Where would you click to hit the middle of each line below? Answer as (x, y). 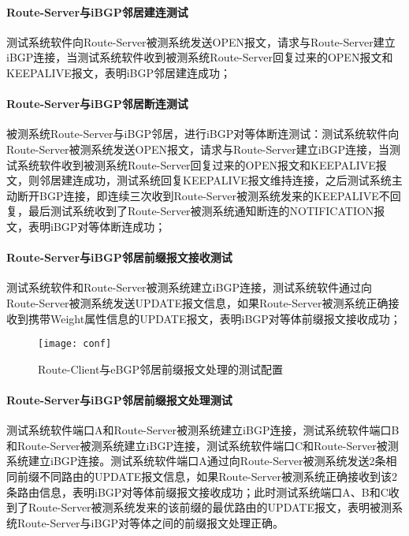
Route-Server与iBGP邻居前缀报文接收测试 (119, 257)
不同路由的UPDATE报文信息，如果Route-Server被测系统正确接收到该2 (218, 476)
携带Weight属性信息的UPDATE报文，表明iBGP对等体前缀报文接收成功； (214, 318)
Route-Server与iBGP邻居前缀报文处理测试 (119, 399)
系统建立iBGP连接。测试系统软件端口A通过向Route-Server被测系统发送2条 (196, 461)
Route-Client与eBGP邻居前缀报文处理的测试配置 (161, 368)
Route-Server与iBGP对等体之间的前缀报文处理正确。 (150, 522)
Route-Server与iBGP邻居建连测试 (97, 11)
